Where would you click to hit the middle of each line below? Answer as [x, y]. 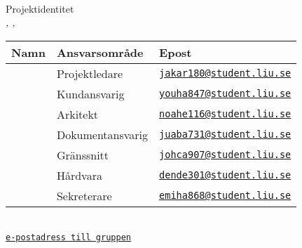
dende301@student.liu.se [225, 175]
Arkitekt [77, 114]
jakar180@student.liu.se [225, 73]
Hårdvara [79, 175]
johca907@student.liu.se [225, 155]
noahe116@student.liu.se [225, 114]
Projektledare [90, 73]
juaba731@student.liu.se [225, 135]
